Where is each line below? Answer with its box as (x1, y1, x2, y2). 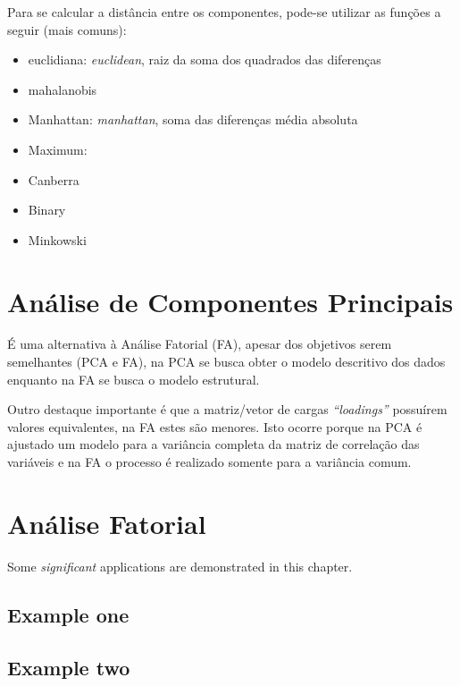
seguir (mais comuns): (7, 20, 127, 38)
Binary (28, 200, 66, 219)
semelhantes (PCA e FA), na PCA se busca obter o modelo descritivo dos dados (7, 352, 446, 371)
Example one (7, 600, 130, 628)
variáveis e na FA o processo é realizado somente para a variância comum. (7, 453, 412, 471)
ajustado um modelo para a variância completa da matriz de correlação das (7, 435, 420, 453)
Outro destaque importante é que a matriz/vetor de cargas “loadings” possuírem (7, 400, 447, 419)
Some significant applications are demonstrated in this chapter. (7, 556, 353, 575)
